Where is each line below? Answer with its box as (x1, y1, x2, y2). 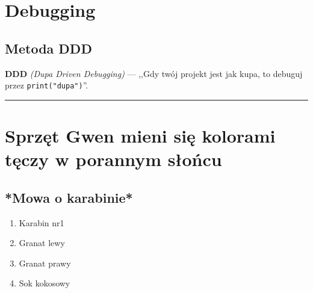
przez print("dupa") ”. (5, 79, 88, 91)
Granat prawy (19, 256, 71, 269)
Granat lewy (19, 236, 65, 249)
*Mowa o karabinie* (5, 188, 133, 206)
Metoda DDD (5, 39, 92, 57)
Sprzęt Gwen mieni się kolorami (5, 123, 276, 148)
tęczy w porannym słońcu (5, 147, 222, 171)
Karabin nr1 (19, 216, 64, 229)
